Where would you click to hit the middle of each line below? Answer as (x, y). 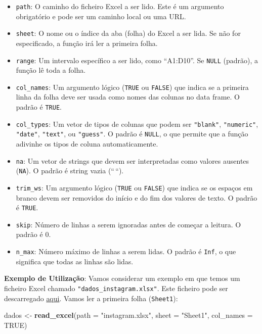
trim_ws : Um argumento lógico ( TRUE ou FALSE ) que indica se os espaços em (134, 187)
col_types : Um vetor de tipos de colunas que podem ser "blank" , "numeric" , (137, 124)
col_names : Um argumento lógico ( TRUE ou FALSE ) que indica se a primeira (132, 87)
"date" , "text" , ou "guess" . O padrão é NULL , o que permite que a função (132, 134)
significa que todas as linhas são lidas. (75, 261)
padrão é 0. (33, 234)
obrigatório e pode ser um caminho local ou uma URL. (101, 16)
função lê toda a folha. (51, 70)
